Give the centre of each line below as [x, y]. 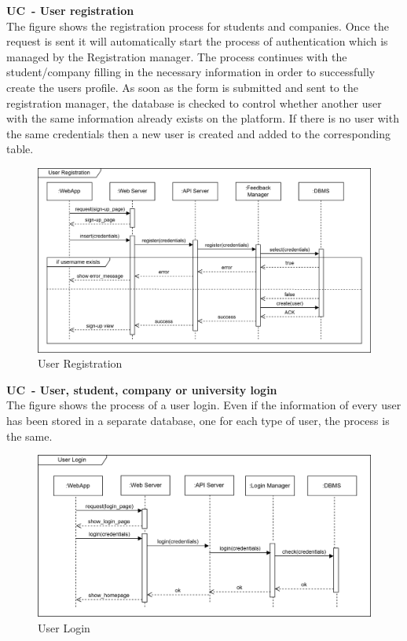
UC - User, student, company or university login [142, 389]
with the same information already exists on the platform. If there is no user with [203, 118]
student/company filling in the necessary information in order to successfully [191, 72]
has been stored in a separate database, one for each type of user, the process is [198, 421]
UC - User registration [70, 10]
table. [20, 149]
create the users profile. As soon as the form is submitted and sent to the [182, 87]
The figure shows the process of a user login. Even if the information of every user [204, 405]
